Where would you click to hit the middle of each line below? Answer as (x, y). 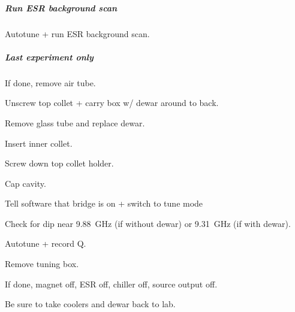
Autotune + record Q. (46, 243)
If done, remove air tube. (50, 82)
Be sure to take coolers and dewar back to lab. (90, 304)
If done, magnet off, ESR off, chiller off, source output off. (111, 284)
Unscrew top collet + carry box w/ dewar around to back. (112, 103)
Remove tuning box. (42, 264)
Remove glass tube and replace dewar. (75, 122)
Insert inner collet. (39, 143)
